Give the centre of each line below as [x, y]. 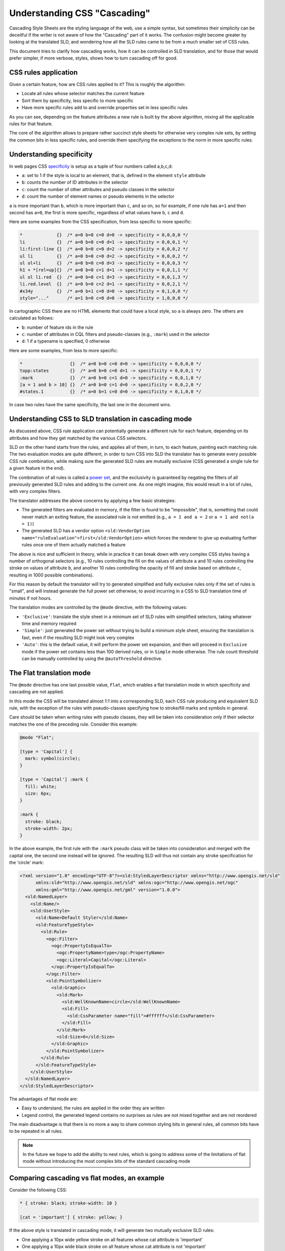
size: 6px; [38, 793]
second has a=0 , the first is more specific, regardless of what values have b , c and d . [97, 212]
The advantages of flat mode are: [44, 1099]
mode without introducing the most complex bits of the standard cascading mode [107, 1161]
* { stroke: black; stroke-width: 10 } [68, 1203]
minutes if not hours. [30, 598]
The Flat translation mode [50, 673]
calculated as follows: [32, 318]
